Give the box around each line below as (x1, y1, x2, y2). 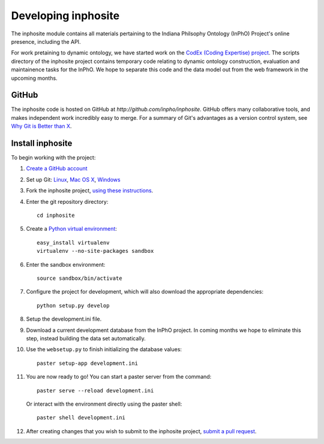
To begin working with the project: (11, 154, 96, 161)
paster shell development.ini (37, 414, 126, 421)
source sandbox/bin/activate (37, 275, 122, 282)
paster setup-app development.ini (37, 360, 138, 367)
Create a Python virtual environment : (26, 225, 117, 232)
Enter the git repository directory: (26, 198, 109, 205)
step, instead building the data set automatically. (26, 334, 146, 342)
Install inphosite (11, 138, 73, 148)
